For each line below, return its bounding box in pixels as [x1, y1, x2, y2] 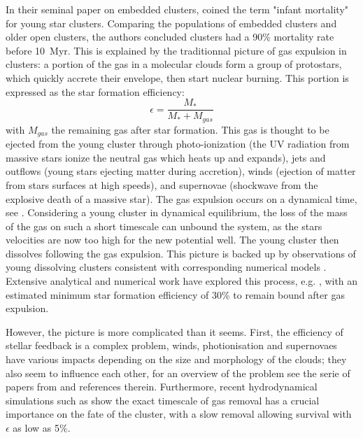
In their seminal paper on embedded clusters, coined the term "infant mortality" [6, 2, 349, 16]
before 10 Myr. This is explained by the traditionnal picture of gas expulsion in [6, 43, 347, 57]
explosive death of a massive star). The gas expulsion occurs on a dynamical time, [6, 191, 357, 206]
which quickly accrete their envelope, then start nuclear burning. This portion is [6, 70, 349, 85]
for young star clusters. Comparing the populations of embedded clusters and [6, 15, 337, 30]
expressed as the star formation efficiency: [6, 84, 185, 99]
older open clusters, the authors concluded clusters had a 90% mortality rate [6, 29, 334, 44]
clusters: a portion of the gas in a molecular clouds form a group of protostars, [6, 57, 342, 71]
